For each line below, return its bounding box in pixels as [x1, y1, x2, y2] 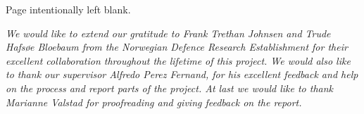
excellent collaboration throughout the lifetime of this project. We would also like [6, 53, 351, 68]
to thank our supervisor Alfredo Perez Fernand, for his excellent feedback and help [6, 67, 358, 82]
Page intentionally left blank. [6, 2, 131, 16]
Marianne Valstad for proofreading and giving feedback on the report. [6, 94, 302, 109]
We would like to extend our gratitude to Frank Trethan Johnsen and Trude [6, 25, 331, 40]
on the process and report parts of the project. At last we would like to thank [6, 80, 334, 95]
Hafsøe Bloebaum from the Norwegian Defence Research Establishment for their [6, 39, 348, 54]
